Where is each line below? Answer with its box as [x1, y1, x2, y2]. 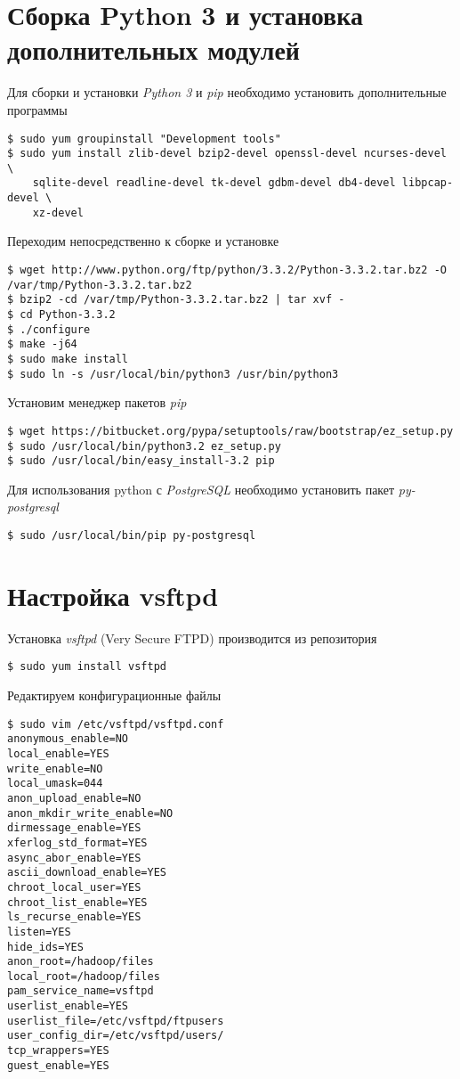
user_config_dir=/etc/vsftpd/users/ [7, 1029, 224, 1042]
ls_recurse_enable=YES [7, 911, 141, 924]
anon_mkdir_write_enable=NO [7, 806, 174, 820]
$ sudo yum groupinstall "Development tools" [7, 132, 281, 145]
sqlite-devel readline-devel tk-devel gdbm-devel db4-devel [32, 176, 396, 190]
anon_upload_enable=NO [7, 791, 141, 805]
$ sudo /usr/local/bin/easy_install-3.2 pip [7, 454, 275, 468]
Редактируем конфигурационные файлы [7, 686, 222, 705]
